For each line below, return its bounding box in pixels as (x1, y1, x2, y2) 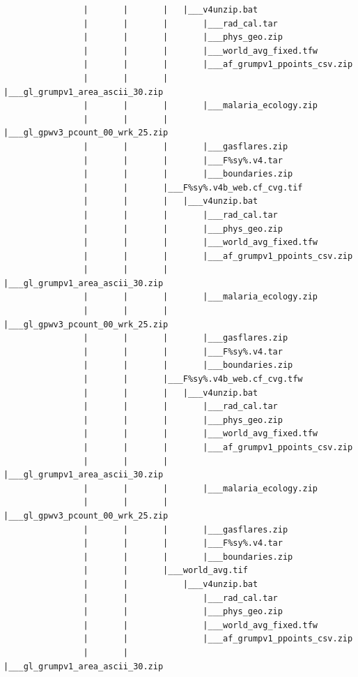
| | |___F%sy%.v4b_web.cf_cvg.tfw (83, 374, 303, 385)
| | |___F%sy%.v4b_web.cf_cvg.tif (83, 182, 303, 193)
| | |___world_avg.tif (83, 565, 248, 576)
